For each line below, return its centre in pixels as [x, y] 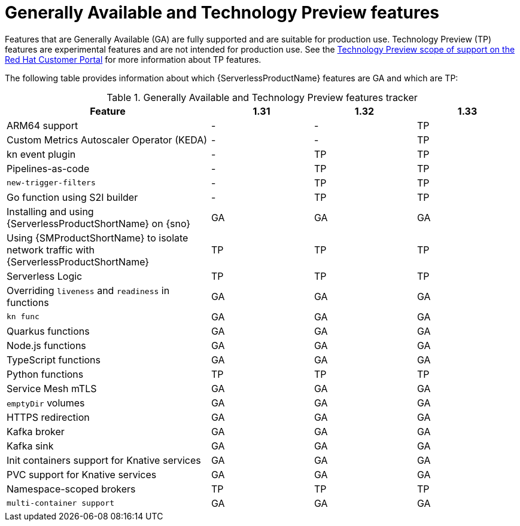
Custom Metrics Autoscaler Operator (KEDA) [107, 140]
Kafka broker [36, 431]
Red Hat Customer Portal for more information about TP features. [133, 59]
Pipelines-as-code [48, 168]
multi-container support [61, 503]
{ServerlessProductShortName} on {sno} [99, 223]
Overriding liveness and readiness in [88, 290]
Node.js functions [46, 345]
